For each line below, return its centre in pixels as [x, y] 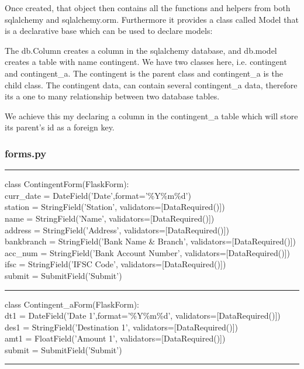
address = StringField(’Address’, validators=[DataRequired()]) [117, 230]
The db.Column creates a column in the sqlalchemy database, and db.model [141, 50]
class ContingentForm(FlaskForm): [67, 184]
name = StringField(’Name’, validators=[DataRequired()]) [110, 218]
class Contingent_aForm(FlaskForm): [72, 304]
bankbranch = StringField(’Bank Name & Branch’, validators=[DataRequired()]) [150, 241]
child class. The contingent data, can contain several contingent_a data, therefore [151, 85]
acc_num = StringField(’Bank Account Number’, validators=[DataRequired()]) [147, 252]
